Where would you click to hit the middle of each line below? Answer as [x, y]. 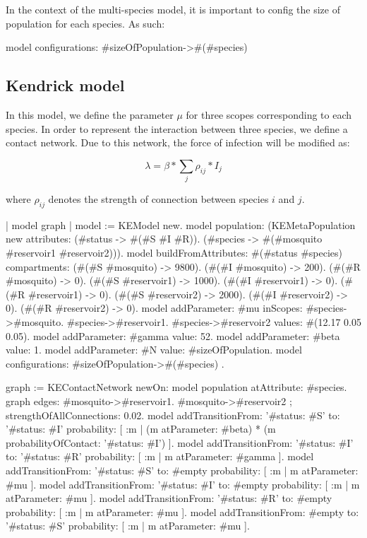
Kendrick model [65, 85]
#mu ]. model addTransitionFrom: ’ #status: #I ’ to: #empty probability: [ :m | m [183, 484]
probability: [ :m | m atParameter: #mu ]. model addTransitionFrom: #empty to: [182, 511]
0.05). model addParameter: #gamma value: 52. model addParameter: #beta [173, 335]
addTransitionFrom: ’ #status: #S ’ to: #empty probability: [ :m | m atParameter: [182, 470]
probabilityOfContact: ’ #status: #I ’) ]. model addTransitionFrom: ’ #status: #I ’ [180, 442]
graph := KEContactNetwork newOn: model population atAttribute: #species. [176, 387]
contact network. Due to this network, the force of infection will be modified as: [178, 142]
